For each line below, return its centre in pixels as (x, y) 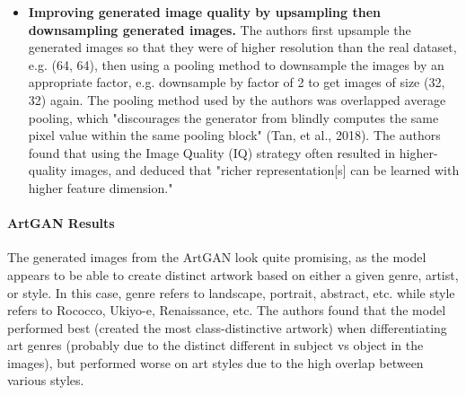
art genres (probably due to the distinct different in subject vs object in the (215, 345)
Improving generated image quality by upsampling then (204, 12)
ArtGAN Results (61, 223)
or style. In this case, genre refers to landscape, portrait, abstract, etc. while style (231, 292)
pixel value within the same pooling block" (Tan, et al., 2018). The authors (234, 135)
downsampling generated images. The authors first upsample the (220, 29)
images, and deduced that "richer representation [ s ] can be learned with (265, 170)
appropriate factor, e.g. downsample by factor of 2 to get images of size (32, (237, 82)
